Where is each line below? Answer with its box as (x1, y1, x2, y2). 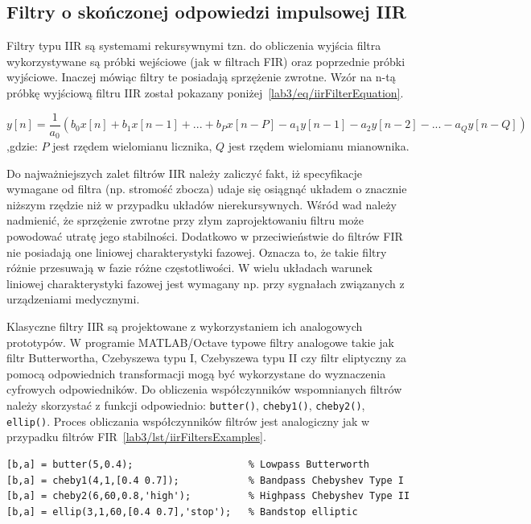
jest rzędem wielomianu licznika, (52, 138, 212, 155)
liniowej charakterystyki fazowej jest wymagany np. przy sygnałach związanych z (6, 274, 405, 291)
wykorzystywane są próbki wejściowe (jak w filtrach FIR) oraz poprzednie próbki (6, 52, 405, 69)
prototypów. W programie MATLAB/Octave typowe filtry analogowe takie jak (6, 333, 394, 350)
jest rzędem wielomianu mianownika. (228, 138, 410, 155)
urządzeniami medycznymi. (6, 291, 140, 307)
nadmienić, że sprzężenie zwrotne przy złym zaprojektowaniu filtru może (6, 212, 364, 229)
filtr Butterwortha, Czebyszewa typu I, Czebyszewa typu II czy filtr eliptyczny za (6, 349, 407, 366)
